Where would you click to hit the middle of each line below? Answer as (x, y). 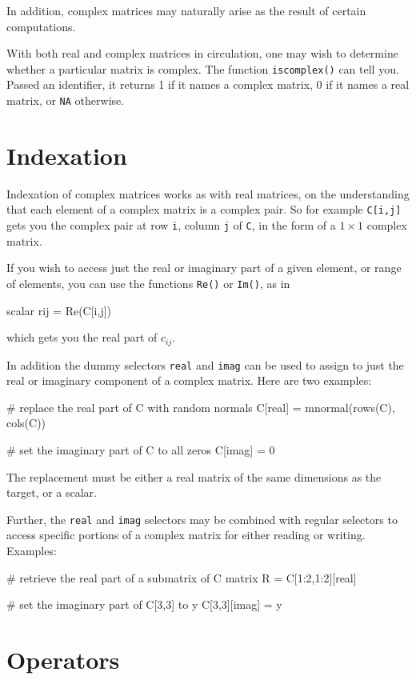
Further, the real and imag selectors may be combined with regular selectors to (202, 519)
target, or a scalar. (52, 492)
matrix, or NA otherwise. (66, 100)
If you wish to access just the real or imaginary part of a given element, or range (204, 268)
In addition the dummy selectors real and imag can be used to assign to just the (205, 364)
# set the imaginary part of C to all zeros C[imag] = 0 (141, 450)
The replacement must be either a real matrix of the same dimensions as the (194, 476)
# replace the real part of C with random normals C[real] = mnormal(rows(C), (201, 407)
